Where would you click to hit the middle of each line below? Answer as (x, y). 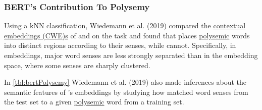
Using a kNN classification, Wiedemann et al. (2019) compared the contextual (125, 25)
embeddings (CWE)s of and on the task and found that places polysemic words (127, 35)
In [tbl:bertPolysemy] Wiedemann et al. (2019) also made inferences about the (125, 82)
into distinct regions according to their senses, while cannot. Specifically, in (120, 45)
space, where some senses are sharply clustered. (77, 65)
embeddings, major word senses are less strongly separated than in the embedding (131, 55)
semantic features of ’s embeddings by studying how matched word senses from (126, 92)
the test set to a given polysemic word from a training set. (94, 102)
